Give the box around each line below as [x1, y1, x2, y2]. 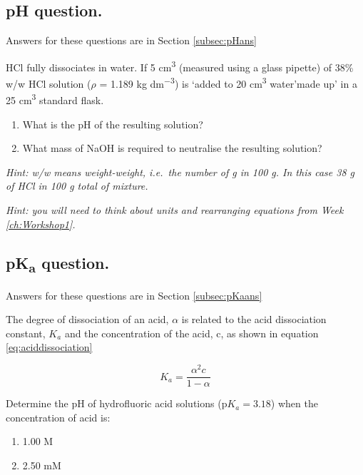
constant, [6, 325, 46, 340]
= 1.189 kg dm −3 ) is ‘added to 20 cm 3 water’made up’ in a [99, 74, 357, 91]
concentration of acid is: [6, 409, 111, 424]
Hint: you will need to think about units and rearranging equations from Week [6, 202, 344, 217]
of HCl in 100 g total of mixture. [6, 178, 148, 193]
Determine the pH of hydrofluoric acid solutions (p [6, 396, 227, 411]
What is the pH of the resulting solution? [22, 116, 203, 131]
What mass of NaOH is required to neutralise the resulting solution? [22, 141, 322, 155]
